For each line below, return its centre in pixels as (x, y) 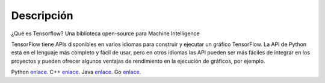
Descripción (42, 16)
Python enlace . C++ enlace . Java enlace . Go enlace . (76, 72)
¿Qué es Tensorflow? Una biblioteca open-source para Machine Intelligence (105, 33)
